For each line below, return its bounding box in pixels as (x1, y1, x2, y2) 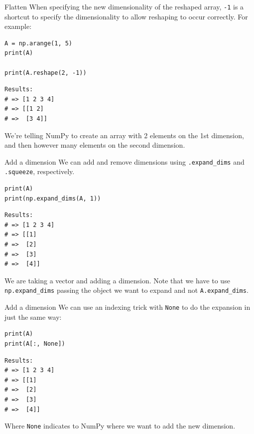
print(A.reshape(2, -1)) (4, 69, 87, 76)
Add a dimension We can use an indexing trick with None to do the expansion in (4, 302, 251, 312)
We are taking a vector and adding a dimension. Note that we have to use (4, 275, 230, 285)
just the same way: (4, 311, 62, 322)
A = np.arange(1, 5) (4, 39, 73, 47)
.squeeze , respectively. (4, 166, 75, 177)
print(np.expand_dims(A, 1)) (4, 195, 101, 202)
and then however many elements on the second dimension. (4, 140, 185, 150)
